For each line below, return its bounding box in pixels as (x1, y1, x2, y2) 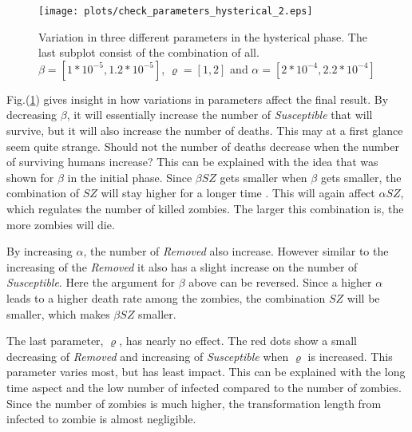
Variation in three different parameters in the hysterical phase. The (38, 28, 367, 45)
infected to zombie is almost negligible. (6, 410, 196, 427)
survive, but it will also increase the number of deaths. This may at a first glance (6, 122, 403, 139)
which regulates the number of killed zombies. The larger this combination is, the (6, 200, 404, 216)
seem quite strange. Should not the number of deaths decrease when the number (6, 137, 399, 154)
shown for (6, 168, 54, 185)
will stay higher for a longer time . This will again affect (101, 184, 375, 201)
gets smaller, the (320, 168, 402, 185)
